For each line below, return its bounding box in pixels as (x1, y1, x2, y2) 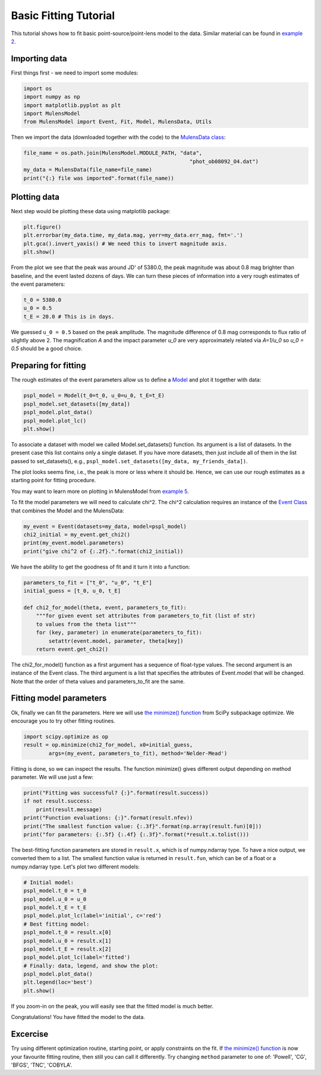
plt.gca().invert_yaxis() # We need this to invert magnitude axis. (23, 240, 228, 247)
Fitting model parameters (11, 693, 107, 704)
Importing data (11, 54, 68, 64)
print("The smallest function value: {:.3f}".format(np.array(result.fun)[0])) (23, 823, 262, 830)
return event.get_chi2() (36, 646, 109, 652)
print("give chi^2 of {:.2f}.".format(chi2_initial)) (23, 548, 184, 555)
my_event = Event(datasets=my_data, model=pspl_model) (23, 523, 187, 530)
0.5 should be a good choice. (11, 345, 83, 352)
